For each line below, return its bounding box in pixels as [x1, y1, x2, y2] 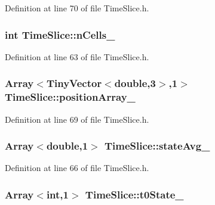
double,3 [114, 76, 156, 91]
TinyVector [46, 76, 102, 91]
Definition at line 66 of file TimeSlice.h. [5, 161, 149, 174]
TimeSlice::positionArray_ [5, 89, 136, 104]
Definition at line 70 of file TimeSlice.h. [5, 2, 149, 14]
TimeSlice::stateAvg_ [105, 138, 210, 153]
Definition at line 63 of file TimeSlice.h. [5, 50, 149, 63]
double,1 [46, 138, 88, 153]
